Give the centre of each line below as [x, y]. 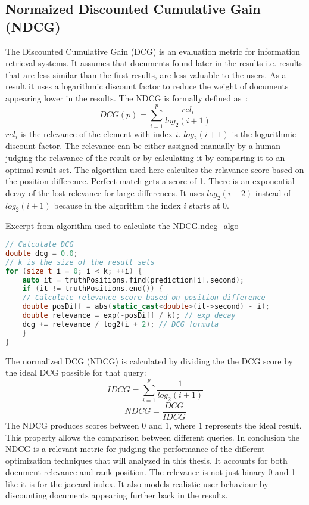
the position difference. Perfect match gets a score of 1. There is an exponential [150, 181]
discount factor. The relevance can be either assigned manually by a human [143, 146]
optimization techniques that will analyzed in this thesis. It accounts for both [146, 460]
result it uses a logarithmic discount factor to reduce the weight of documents [147, 86]
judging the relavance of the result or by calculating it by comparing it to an [145, 158]
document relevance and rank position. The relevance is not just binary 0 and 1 [151, 472]
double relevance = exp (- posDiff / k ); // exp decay [129, 316]
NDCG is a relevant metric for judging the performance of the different [135, 449]
